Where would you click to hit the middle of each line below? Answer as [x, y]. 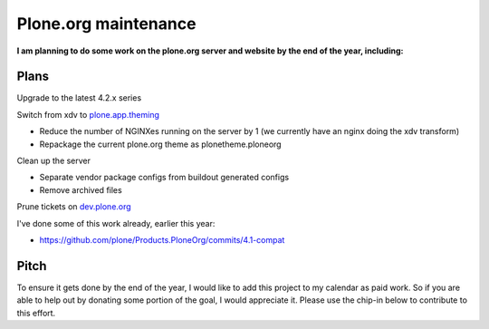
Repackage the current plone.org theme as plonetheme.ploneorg [160, 144]
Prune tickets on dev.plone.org [74, 207]
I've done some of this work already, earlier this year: [116, 223]
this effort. [36, 313]
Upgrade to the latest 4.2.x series [79, 98]
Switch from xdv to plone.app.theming [88, 114]
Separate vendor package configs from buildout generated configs [164, 178]
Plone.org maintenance [106, 24]
